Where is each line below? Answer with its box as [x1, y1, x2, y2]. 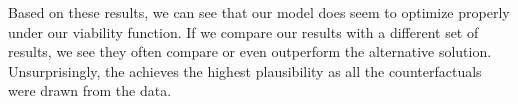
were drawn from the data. [8, 80, 172, 101]
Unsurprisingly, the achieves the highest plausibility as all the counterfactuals [8, 60, 482, 81]
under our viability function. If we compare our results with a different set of [8, 21, 479, 42]
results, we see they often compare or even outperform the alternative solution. [8, 41, 492, 62]
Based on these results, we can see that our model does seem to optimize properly [8, 2, 510, 22]
